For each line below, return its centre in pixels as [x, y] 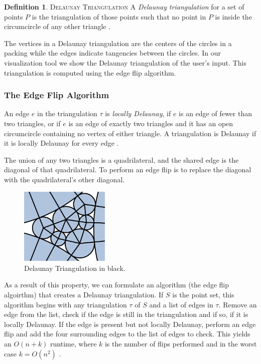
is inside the [233, 16]
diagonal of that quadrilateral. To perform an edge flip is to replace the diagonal [128, 169]
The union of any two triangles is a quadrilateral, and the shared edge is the [121, 159]
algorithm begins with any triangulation [66, 304]
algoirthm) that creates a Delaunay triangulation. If [84, 295]
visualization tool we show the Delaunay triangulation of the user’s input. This [125, 62]
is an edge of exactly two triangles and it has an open [151, 123]
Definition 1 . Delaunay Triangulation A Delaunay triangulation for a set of [124, 7]
